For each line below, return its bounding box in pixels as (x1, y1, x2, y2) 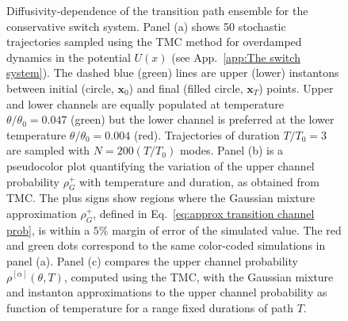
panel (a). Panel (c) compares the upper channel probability (6, 252, 298, 269)
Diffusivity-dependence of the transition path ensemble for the (6, 2, 308, 18)
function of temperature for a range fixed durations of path (6, 299, 293, 315)
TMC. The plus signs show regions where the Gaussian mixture (6, 189, 315, 206)
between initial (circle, (6, 79, 114, 96)
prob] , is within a (6, 221, 90, 238)
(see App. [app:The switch (171, 48, 300, 65)
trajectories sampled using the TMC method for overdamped (6, 33, 302, 50)
